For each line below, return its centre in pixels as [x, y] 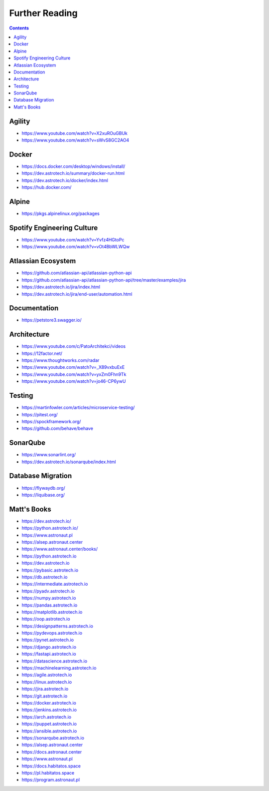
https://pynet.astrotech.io [48, 640]
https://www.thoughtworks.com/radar [61, 360]
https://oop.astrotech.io [46, 619]
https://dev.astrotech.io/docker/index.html [65, 180]
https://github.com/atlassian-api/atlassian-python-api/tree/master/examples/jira [104, 280]
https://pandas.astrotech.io [50, 605]
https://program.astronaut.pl [51, 780]
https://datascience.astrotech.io [54, 661]
